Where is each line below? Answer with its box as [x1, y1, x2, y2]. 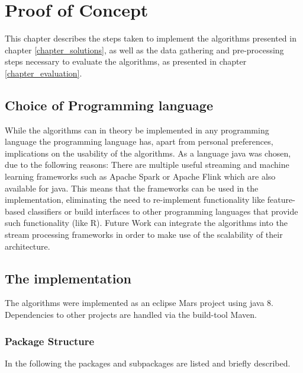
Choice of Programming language [5, 95, 213, 114]
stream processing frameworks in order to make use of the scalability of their [5, 228, 283, 241]
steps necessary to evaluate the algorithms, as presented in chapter [5, 55, 247, 68]
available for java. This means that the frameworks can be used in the [5, 181, 259, 194]
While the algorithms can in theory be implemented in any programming [5, 123, 269, 136]
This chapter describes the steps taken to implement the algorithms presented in [5, 32, 296, 44]
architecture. [5, 240, 50, 252]
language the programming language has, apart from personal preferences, [5, 135, 273, 148]
